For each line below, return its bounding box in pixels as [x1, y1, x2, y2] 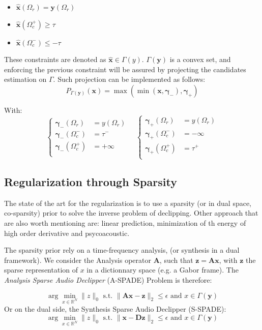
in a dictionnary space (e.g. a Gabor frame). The [86, 264, 239, 275]
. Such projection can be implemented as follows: [53, 74, 206, 84]
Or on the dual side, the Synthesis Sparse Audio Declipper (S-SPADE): [4, 304, 226, 314]
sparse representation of [4, 264, 78, 275]
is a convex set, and [169, 54, 231, 65]
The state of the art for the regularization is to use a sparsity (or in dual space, [4, 197, 252, 208]
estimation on [4, 74, 47, 84]
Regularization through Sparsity [4, 173, 177, 189]
